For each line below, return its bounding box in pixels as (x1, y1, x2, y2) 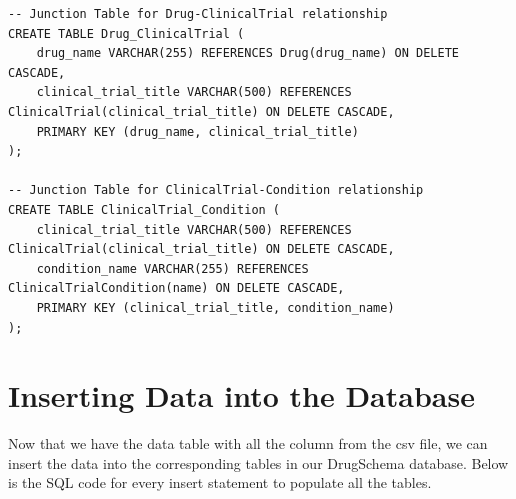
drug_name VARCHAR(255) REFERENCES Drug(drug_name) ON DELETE (36, 46, 460, 61)
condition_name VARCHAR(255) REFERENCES (36, 261, 309, 276)
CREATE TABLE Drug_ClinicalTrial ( (8, 26, 245, 41)
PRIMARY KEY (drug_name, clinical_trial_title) (36, 124, 359, 139)
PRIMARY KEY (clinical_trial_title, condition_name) (36, 300, 395, 315)
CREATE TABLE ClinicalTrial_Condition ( (8, 202, 281, 217)
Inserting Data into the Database (8, 375, 475, 416)
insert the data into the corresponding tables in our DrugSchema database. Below (8, 452, 509, 473)
